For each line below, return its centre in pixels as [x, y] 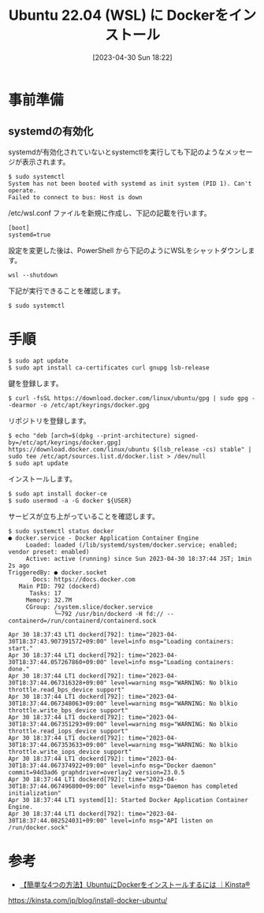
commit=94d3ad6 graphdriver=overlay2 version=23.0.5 [97, 772]
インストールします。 [43, 479]
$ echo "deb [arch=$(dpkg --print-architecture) [89, 436]
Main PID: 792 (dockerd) [59, 586]
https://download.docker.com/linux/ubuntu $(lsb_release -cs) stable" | [130, 449]
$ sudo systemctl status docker [61, 531]
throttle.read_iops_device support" [68, 731]
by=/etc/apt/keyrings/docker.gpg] [65, 442]
